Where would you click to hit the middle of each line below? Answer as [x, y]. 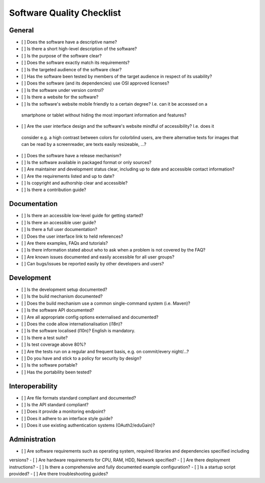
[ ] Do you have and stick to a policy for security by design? [81, 358]
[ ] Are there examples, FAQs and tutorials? [65, 243]
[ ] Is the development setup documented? [64, 289]
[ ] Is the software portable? [50, 365]
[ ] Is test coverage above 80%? [54, 344]
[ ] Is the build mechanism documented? [62, 296]
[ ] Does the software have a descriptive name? [69, 42]
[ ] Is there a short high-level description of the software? [79, 49]
